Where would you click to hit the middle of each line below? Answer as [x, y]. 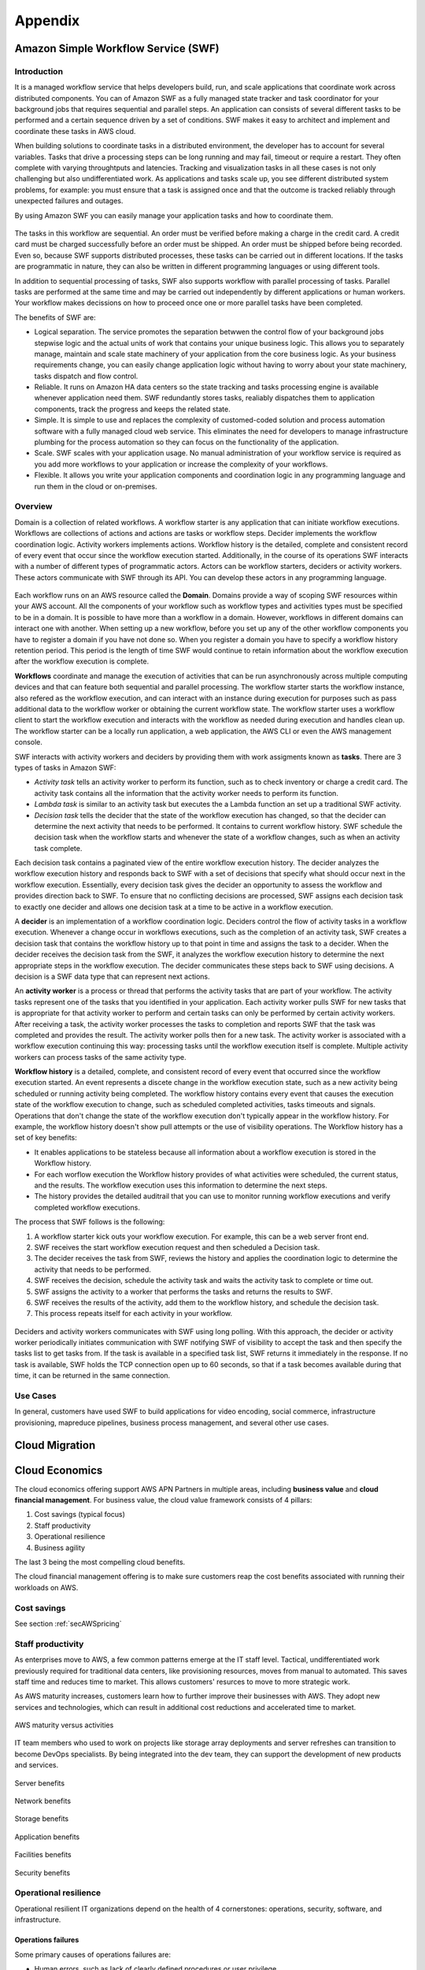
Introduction [39, 71]
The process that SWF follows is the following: [90, 1222]
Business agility [60, 1548]
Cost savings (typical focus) [80, 1515]
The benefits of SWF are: [55, 317]
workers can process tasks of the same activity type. [100, 1057]
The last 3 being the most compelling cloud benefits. [100, 1562]
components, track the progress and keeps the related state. [133, 409]
